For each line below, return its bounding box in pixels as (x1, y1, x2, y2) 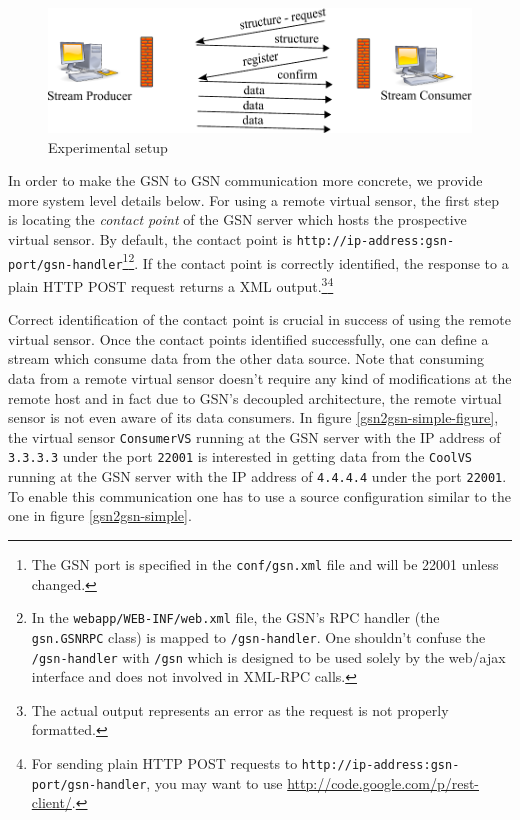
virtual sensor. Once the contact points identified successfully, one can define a (8, 328, 489, 349)
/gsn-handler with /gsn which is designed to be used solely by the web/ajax (31, 646, 506, 667)
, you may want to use (146, 772, 283, 793)
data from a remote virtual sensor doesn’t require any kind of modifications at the (8, 368, 512, 389)
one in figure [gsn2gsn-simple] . (8, 505, 192, 526)
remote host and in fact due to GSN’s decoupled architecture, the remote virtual (8, 387, 502, 408)
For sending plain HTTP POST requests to (31, 752, 298, 773)
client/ (31, 792, 72, 813)
